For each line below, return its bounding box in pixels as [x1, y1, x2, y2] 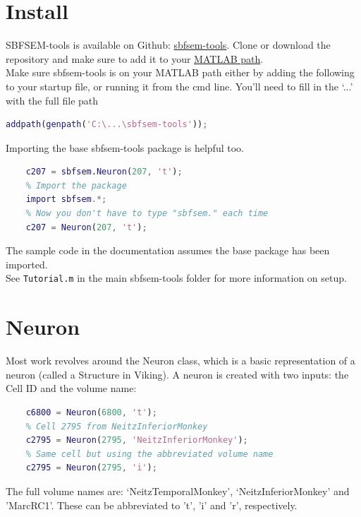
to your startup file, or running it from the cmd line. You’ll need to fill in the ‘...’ [6, 78, 353, 93]
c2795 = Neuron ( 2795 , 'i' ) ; [25, 463, 157, 473]
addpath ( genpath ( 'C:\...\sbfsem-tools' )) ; [6, 119, 208, 130]
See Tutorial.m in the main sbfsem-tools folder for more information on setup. [6, 271, 347, 285]
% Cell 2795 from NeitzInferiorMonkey [25, 421, 208, 432]
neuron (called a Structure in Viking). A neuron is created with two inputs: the [6, 367, 349, 381]
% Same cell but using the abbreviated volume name [25, 448, 274, 459]
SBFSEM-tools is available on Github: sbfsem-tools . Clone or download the [6, 37, 331, 52]
